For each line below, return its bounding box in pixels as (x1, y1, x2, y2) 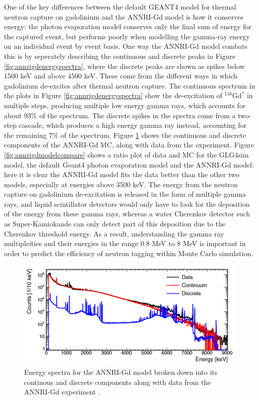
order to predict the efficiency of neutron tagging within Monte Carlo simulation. (4, 248, 253, 258)
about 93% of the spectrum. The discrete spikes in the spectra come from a (4, 110, 236, 120)
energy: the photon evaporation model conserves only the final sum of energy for (4, 21, 251, 32)
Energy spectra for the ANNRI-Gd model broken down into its (24, 367, 218, 377)
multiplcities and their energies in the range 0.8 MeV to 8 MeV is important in (4, 238, 246, 249)
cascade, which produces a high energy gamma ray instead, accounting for (19, 120, 247, 130)
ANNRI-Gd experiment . (24, 386, 100, 397)
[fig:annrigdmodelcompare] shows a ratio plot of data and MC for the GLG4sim (4, 149, 249, 159)
